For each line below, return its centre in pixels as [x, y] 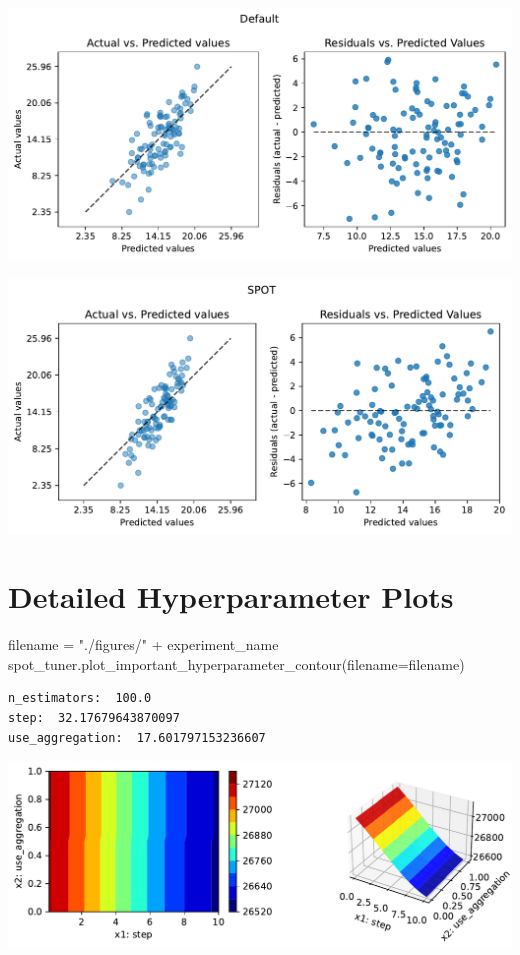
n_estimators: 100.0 [80, 698]
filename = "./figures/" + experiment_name [143, 644]
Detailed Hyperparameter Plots [231, 596]
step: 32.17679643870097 [94, 718]
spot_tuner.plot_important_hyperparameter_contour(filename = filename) [236, 663]
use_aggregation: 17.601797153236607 [137, 737]
